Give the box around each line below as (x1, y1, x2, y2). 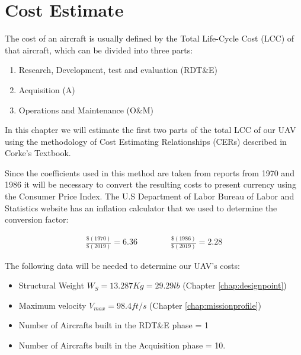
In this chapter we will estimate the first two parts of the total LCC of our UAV (5, 123, 296, 136)
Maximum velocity (18, 299, 87, 311)
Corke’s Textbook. (5, 147, 71, 159)
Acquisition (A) (18, 83, 75, 96)
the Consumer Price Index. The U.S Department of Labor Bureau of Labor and (5, 190, 294, 202)
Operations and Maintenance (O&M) (18, 103, 154, 116)
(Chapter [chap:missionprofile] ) (149, 299, 262, 311)
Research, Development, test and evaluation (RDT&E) (18, 64, 217, 76)
